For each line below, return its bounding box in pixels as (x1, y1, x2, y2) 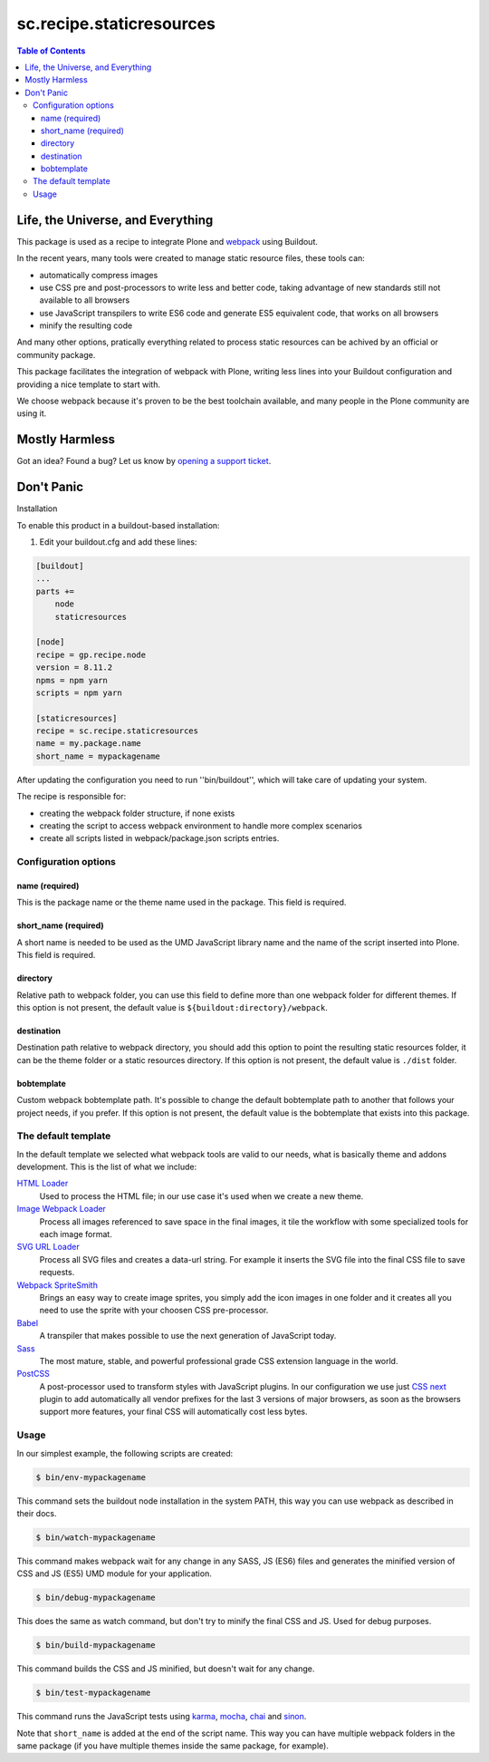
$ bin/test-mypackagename (35, 1688, 151, 1699)
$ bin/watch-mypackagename (35, 1532, 156, 1543)
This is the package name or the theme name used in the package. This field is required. (16, 897, 347, 908)
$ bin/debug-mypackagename (35, 1593, 156, 1603)
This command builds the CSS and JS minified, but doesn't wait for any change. (16, 1663, 315, 1674)
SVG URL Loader (16, 1242, 81, 1253)
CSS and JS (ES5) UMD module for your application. (16, 1568, 212, 1579)
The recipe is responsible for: (16, 791, 127, 802)
